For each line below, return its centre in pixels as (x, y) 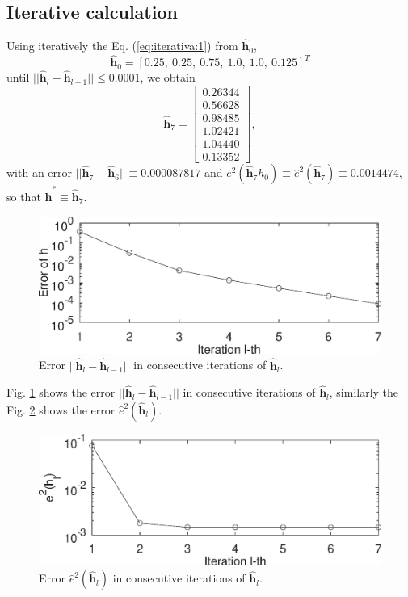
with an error (40, 172)
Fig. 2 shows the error (61, 409)
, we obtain (168, 77)
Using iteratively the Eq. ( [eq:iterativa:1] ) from (122, 46)
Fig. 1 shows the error (61, 392)
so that (24, 196)
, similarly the (364, 392)
